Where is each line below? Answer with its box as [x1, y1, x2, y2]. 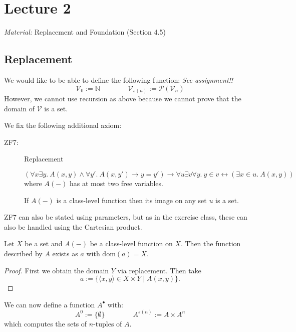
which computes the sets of [4, 318, 87, 328]
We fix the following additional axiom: [4, 120, 122, 130]
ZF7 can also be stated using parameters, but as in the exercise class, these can [4, 212, 247, 222]
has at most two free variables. [70, 178, 163, 188]
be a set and [25, 238, 63, 249]
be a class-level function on [90, 238, 173, 249]
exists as [52, 248, 78, 258]
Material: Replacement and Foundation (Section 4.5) [4, 27, 166, 37]
